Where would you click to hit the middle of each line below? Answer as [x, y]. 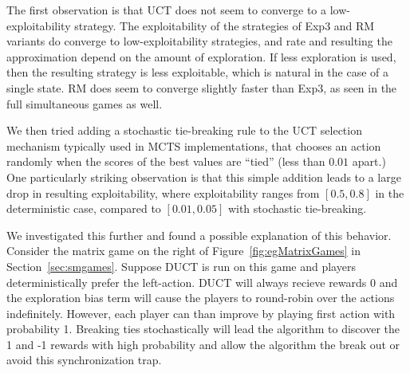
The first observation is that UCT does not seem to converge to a [166, 10]
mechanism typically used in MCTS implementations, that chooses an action [194, 145]
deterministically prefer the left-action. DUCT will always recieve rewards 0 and [202, 282]
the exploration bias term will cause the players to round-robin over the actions [201, 298]
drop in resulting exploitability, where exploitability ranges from [163, 192]
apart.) [369, 161]
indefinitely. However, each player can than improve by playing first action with [201, 313]
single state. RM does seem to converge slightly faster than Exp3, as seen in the [202, 87]
